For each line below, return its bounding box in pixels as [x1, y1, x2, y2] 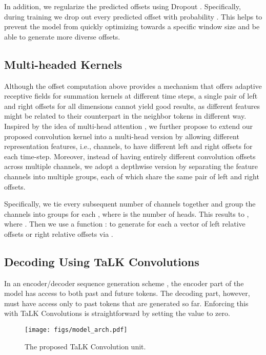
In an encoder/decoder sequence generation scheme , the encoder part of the [4, 277, 244, 288]
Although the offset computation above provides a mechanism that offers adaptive [4, 80, 262, 91]
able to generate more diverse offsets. [4, 31, 120, 42]
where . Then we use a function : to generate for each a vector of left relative [4, 218, 245, 229]
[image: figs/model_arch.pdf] [25, 326, 128, 334]
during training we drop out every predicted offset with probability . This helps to [4, 11, 262, 22]
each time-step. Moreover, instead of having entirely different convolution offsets [4, 151, 256, 161]
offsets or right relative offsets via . [4, 228, 113, 239]
